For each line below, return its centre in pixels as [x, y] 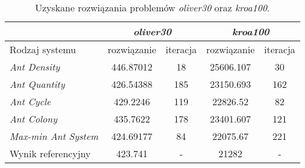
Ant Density [35, 67]
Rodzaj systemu [43, 49]
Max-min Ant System [54, 136]
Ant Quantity [37, 84]
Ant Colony [33, 119]
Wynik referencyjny [50, 153]
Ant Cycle [30, 101]
